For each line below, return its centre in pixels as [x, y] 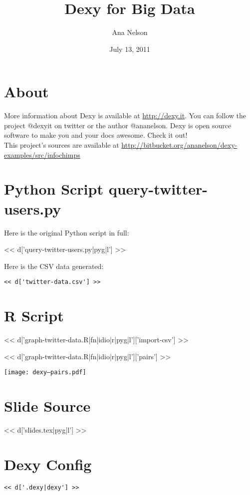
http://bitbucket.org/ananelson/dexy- [179, 145]
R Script [34, 316]
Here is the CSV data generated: [54, 266]
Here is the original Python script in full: [67, 232]
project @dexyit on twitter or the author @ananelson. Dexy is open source [118, 125]
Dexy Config [48, 464]
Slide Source [47, 406]
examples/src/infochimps [42, 154]
